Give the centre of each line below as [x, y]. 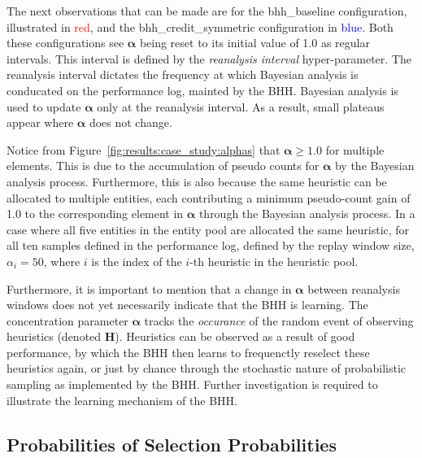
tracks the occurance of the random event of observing [279, 320]
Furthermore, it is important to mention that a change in [149, 288]
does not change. [131, 122]
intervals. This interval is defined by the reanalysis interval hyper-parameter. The [209, 58]
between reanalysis [354, 288]
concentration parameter [67, 320]
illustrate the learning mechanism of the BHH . [122, 400]
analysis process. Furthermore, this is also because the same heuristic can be [197, 181]
